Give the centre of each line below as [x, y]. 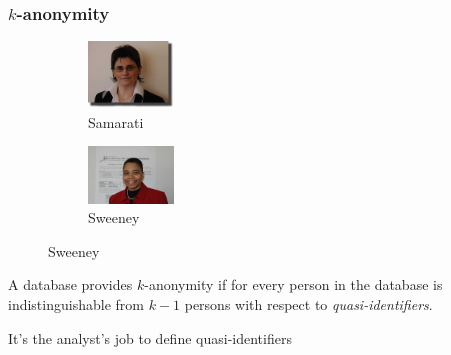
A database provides [70, 284]
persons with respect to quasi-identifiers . [308, 303]
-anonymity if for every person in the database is [293, 284]
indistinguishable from [76, 303]
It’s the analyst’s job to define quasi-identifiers [150, 337]
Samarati [116, 121]
